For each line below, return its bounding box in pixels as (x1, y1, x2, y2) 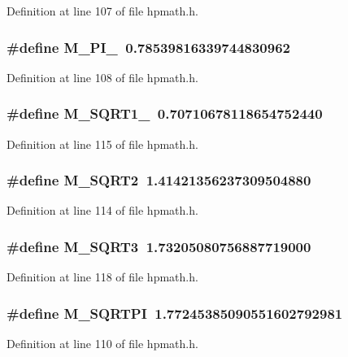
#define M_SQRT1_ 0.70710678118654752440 (7, 103, 323, 124)
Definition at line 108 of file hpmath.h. (7, 68, 198, 85)
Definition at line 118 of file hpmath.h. (7, 268, 198, 285)
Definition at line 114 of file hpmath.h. (7, 202, 198, 219)
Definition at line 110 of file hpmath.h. (7, 335, 198, 352)
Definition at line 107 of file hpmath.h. (7, 2, 198, 19)
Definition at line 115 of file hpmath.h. (7, 135, 198, 152)
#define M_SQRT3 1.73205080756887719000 (7, 236, 311, 256)
